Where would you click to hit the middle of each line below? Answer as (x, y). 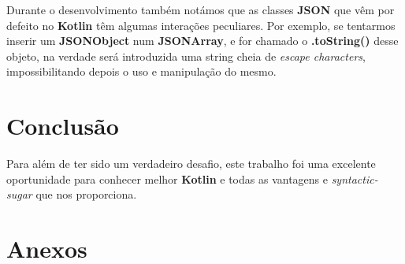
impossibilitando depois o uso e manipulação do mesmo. (141, 71)
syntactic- (355, 178)
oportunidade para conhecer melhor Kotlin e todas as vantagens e (167, 178)
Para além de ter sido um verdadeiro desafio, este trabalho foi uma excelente (191, 164)
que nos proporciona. (86, 194)
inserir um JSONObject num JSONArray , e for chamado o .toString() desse (202, 41)
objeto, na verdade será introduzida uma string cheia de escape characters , (186, 56)
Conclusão (63, 126)
